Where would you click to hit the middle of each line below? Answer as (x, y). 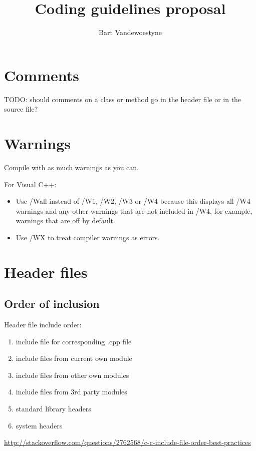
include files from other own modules (72, 375)
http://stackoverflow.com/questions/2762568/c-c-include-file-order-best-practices (127, 442)
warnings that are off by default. (65, 220)
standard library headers (53, 409)
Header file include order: (43, 325)
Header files (46, 272)
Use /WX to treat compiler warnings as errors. (88, 237)
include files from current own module (74, 358)
